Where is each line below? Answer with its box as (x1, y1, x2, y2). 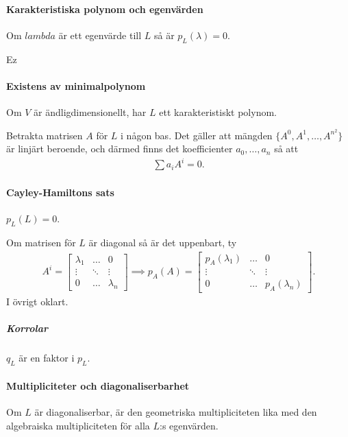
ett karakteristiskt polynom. (159, 104, 277, 119)
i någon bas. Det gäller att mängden (121, 128, 273, 142)
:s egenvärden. (160, 418, 219, 432)
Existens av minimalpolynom (6, 78, 146, 93)
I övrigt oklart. (6, 294, 69, 309)
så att (274, 141, 299, 156)
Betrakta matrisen (6, 128, 83, 142)
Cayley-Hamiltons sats (6, 185, 114, 199)
